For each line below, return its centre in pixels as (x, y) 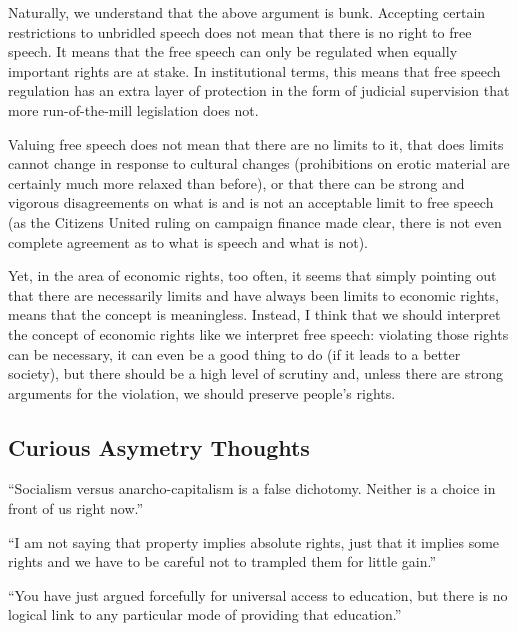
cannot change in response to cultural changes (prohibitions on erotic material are (259, 163)
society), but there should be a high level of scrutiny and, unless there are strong (255, 373)
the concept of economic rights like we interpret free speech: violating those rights (258, 333)
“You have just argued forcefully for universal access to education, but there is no (258, 594)
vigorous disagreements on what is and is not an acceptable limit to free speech (251, 202)
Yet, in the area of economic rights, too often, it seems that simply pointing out (252, 275)
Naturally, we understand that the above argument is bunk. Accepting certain (247, 12)
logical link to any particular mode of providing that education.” (205, 614)
